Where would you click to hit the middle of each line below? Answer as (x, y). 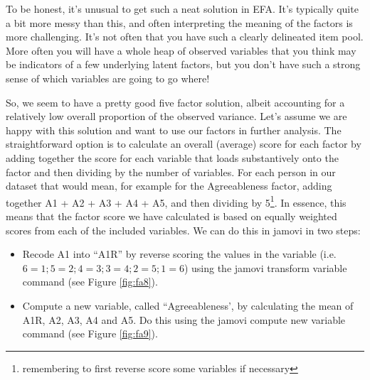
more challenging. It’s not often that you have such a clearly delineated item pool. (185, 37)
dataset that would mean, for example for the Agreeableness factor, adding (169, 186)
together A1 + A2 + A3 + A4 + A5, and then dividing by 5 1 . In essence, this (176, 201)
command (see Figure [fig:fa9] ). (90, 333)
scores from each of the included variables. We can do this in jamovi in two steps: (183, 230)
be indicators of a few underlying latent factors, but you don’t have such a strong (183, 64)
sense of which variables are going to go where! (108, 78)
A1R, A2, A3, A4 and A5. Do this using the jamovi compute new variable (184, 319)
